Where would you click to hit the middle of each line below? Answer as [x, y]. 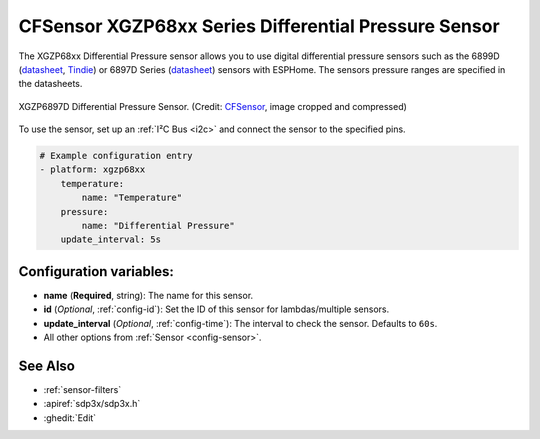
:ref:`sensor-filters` [82, 390]
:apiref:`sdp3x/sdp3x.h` [92, 404]
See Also [46, 365]
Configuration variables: [96, 271]
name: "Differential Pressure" [158, 226]
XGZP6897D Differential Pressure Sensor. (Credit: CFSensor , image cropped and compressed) [212, 106]
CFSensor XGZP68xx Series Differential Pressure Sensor [259, 26]
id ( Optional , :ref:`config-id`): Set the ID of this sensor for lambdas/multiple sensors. [216, 309]
